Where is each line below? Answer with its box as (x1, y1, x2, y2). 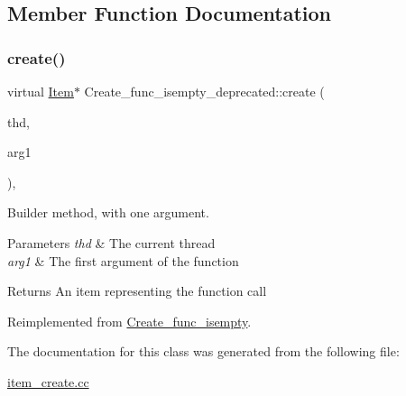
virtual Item (7, 82, 74, 100)
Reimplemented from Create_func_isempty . (7, 311, 252, 330)
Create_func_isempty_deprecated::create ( (84, 82, 325, 100)
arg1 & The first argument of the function (7, 251, 239, 270)
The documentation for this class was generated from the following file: (7, 342, 400, 361)
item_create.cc (7, 372, 89, 391)
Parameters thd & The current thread (7, 233, 216, 252)
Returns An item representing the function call (7, 281, 267, 300)
